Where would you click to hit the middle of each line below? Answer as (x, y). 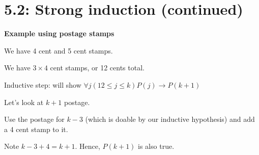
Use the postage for (34, 119)
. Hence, (88, 146)
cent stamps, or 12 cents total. (97, 68)
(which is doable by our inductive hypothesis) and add (170, 119)
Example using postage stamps (59, 33)
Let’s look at (24, 102)
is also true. (156, 146)
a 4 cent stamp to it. (36, 129)
